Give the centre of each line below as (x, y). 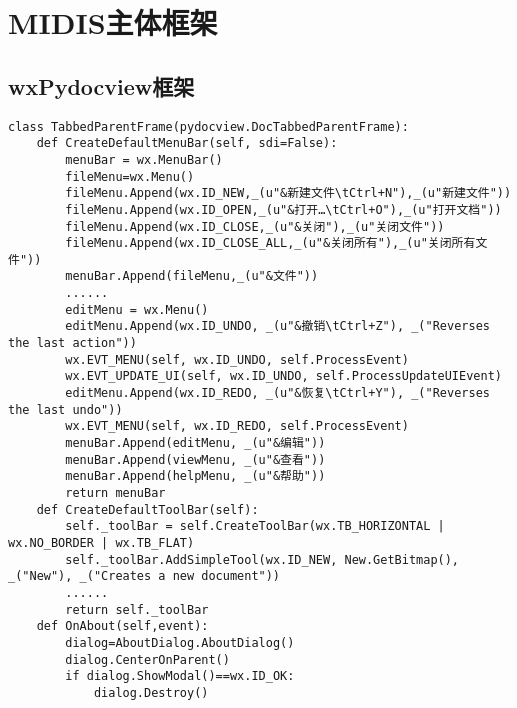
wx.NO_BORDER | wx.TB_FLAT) (101, 542)
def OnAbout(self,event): (122, 626)
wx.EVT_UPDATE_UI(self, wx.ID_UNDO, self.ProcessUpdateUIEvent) (283, 376)
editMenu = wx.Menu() (137, 309)
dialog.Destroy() (151, 692)
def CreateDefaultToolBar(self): (147, 509)
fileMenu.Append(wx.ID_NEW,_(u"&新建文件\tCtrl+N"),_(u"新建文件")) (288, 193)
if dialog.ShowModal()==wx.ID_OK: (180, 676)
